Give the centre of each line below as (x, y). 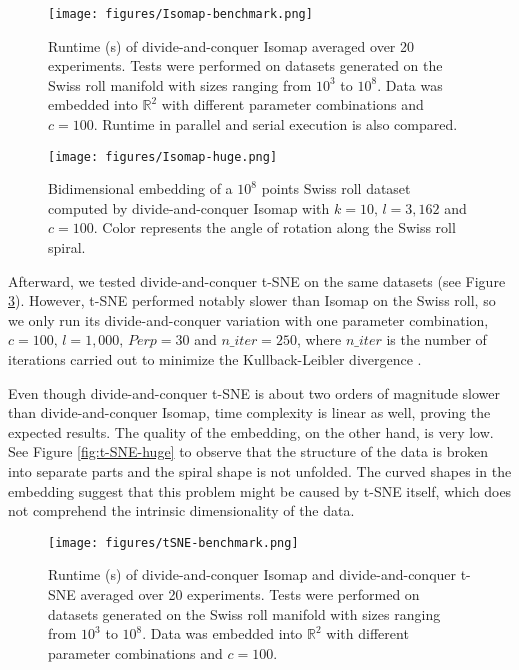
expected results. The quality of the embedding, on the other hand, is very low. (251, 431)
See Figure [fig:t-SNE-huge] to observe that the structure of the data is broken (248, 451)
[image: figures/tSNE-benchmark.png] (173, 542)
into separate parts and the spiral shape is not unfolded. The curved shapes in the (260, 471)
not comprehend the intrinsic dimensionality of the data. (181, 510)
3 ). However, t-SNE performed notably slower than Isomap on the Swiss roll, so (252, 300)
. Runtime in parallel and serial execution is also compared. (275, 124)
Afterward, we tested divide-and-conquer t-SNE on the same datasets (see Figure (257, 280)
